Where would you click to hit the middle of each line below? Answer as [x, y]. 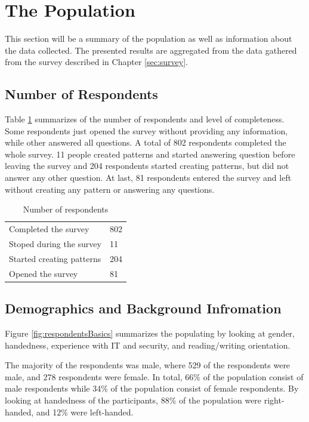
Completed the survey [49, 229]
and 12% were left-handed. [85, 412]
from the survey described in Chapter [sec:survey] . [96, 62]
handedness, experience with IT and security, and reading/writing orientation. [148, 345]
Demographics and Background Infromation [143, 308]
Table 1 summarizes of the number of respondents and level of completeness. [145, 119]
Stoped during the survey [55, 243]
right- [274, 400]
